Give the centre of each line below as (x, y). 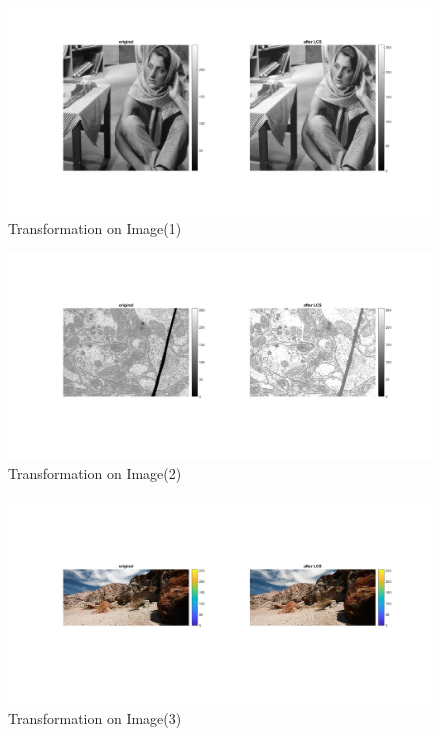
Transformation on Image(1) (95, 228)
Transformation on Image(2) (95, 473)
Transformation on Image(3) (95, 717)
